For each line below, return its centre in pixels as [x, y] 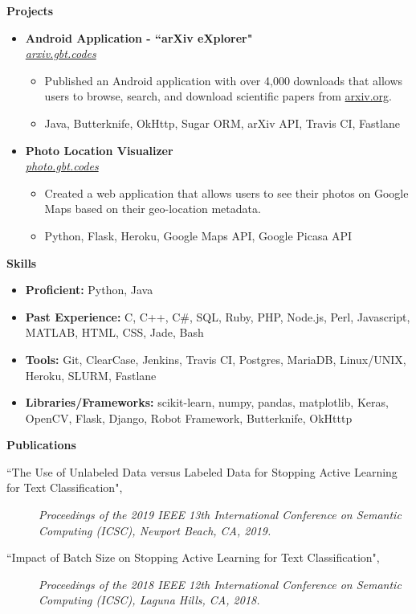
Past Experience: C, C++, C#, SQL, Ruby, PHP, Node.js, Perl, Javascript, [218, 316]
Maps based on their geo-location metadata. [153, 209]
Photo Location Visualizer [99, 150]
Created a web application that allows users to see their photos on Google [226, 192]
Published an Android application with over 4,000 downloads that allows [224, 80]
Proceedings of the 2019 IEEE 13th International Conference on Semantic [220, 515]
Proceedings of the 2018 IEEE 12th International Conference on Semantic [220, 584]
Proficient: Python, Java [89, 290]
